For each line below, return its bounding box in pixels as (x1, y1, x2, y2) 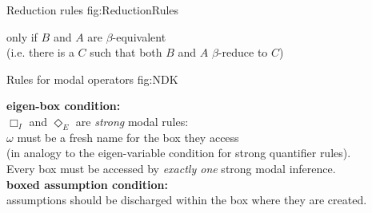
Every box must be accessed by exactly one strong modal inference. (6, 160, 336, 176)
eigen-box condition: (6, 97, 121, 114)
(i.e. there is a (6, 44, 74, 61)
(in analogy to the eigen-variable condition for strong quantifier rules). (6, 144, 351, 161)
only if (6, 28, 38, 45)
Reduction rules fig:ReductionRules (6, 2, 179, 18)
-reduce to (218, 44, 268, 61)
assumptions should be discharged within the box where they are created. (6, 191, 367, 208)
